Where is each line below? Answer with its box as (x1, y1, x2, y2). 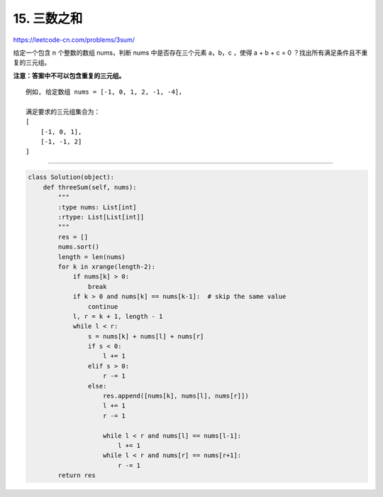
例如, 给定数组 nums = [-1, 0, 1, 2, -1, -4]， (26, 88, 186, 96)
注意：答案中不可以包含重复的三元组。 (13, 71, 126, 80)
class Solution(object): (28, 173, 115, 181)
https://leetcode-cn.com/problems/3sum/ (13, 35, 135, 44)
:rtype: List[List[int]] (57, 213, 145, 221)
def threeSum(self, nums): (43, 183, 138, 191)
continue (87, 302, 118, 310)
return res (57, 471, 96, 479)
